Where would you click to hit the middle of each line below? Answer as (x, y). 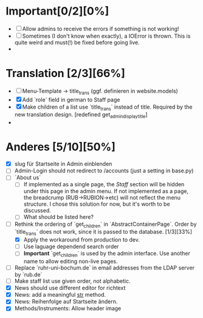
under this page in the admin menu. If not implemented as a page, (106, 191)
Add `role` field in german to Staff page (71, 100)
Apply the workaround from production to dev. (82, 240)
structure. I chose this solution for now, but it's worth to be (97, 204)
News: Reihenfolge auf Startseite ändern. (66, 302)
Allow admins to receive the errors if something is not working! (101, 29)
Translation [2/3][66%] (66, 73)
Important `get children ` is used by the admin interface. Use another (107, 254)
